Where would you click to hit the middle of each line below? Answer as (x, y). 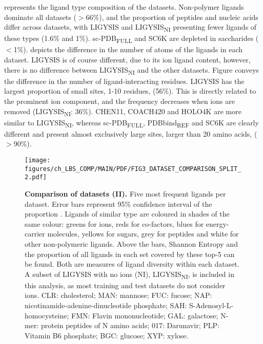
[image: (38, 160)
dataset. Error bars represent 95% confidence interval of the (118, 203)
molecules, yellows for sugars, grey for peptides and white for (143, 234)
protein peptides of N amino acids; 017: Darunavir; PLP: (130, 325)
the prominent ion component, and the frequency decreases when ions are (119, 101)
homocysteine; (47, 315)
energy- (217, 223)
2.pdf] (36, 177)
